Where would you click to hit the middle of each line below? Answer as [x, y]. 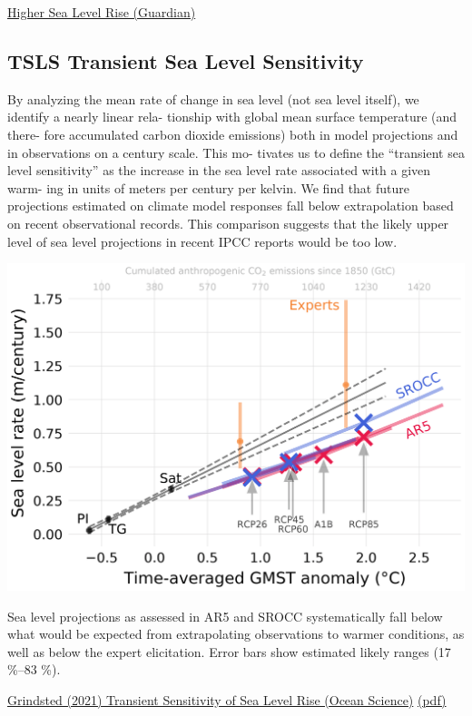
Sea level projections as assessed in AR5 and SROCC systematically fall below [225, 616]
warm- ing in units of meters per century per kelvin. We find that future [208, 187]
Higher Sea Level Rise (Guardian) [102, 12]
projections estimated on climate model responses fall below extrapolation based [231, 206]
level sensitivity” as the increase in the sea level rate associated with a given [219, 170]
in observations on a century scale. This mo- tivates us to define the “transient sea [236, 152]
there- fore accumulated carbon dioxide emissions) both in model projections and [233, 134]
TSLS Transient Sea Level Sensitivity [186, 60]
